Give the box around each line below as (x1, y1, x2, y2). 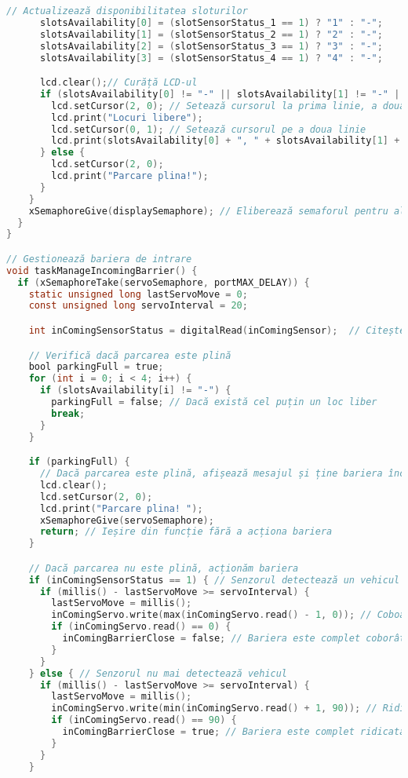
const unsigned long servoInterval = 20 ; (28, 300, 248, 312)
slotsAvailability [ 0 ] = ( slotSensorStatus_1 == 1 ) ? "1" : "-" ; (39, 16, 383, 28)
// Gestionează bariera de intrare (6, 253, 192, 265)
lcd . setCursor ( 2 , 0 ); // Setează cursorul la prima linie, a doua (51, 100, 406, 111)
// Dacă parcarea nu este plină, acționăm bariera (28, 562, 299, 574)
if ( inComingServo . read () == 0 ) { (51, 621, 231, 633)
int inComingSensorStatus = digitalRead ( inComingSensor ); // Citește (28, 324, 406, 336)
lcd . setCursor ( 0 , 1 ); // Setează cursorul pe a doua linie (51, 123, 366, 135)
